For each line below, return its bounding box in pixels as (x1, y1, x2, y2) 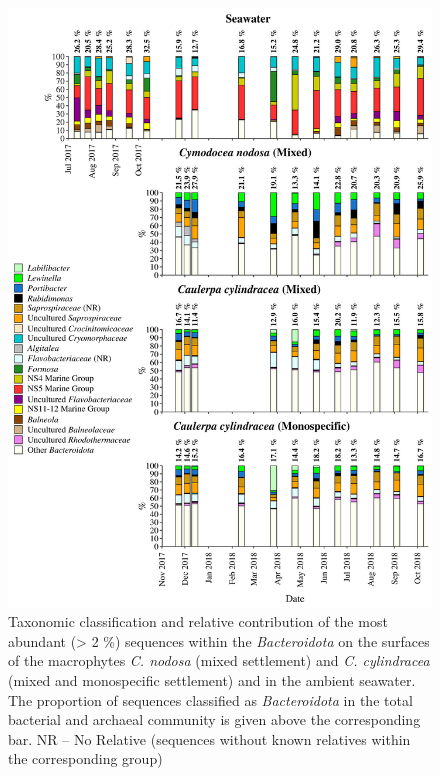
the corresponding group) (8, 748, 163, 769)
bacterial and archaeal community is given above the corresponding (8, 709, 421, 730)
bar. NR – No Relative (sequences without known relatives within (8, 728, 411, 749)
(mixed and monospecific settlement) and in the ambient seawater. (8, 670, 416, 691)
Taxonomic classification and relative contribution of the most (8, 611, 388, 632)
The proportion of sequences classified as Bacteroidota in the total (8, 689, 413, 710)
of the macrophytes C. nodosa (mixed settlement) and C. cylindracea (8, 650, 430, 671)
